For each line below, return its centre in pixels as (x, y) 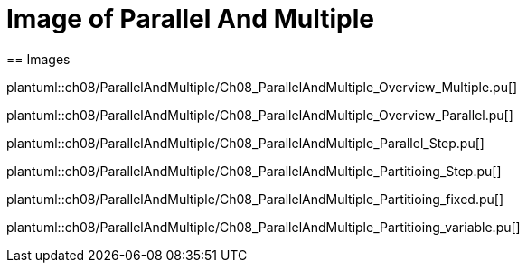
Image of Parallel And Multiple (190, 19)
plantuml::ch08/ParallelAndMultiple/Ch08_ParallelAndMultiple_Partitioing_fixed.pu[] (255, 199)
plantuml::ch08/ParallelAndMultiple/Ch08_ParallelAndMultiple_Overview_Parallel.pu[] (260, 115)
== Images (38, 59)
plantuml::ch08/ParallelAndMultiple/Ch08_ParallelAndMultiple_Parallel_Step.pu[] (245, 143)
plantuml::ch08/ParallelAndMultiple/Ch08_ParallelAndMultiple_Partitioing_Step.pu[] (254, 171)
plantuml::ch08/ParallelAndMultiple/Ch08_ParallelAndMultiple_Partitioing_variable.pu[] (263, 227)
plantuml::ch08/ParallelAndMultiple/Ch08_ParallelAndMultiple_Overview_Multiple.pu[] (262, 87)
